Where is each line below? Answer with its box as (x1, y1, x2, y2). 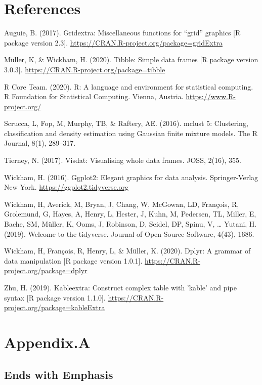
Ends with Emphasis (4, 366, 113, 382)
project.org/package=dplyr (4, 265, 88, 276)
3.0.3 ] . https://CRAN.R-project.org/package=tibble (4, 64, 165, 74)
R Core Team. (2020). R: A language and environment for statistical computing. (4, 81, 253, 92)
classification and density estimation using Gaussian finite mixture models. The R (4, 127, 258, 138)
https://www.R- (186, 91, 236, 102)
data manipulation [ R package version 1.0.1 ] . (4, 255, 143, 266)
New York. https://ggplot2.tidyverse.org (4, 182, 129, 192)
